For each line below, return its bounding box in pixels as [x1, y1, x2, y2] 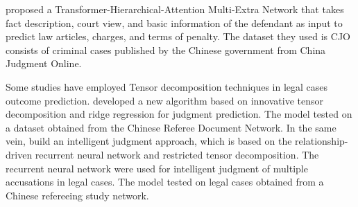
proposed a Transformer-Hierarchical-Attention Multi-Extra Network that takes [6, 2, 344, 16]
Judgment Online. [6, 56, 82, 71]
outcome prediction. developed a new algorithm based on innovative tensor [6, 93, 323, 107]
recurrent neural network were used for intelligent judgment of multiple [6, 161, 308, 175]
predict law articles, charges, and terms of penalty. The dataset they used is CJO [6, 29, 350, 44]
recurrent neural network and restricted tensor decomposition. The [35, 147, 319, 161]
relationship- [295, 134, 348, 148]
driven [6, 147, 33, 161]
